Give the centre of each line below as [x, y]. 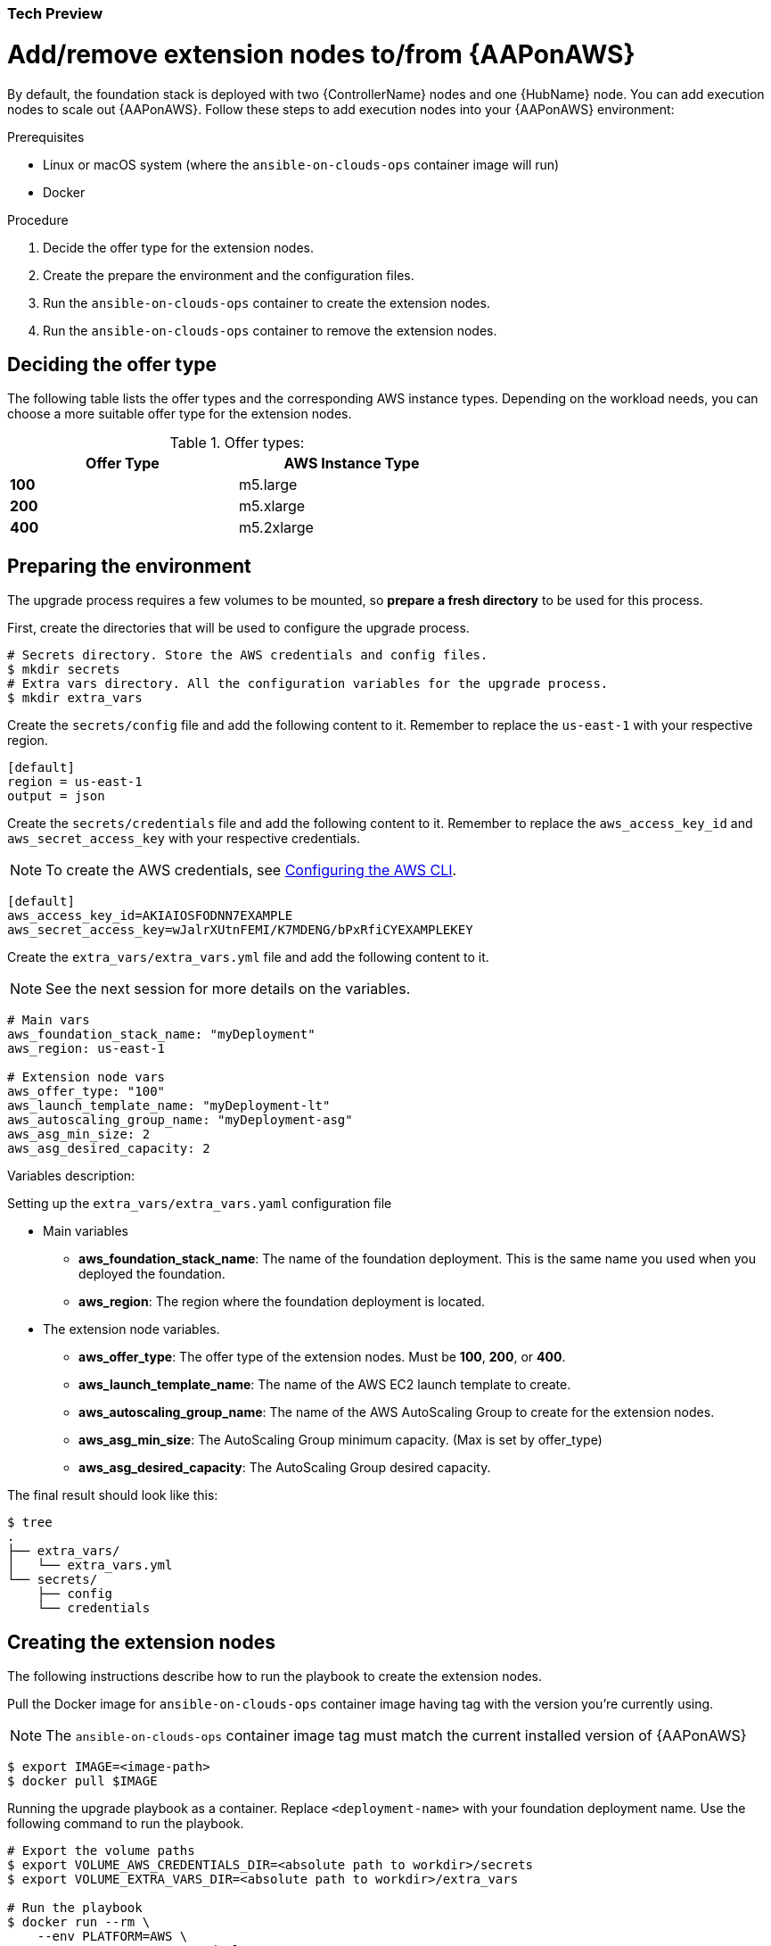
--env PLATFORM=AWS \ [112, 1937]
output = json [56, 796]
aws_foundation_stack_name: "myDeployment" [161, 1035]
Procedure [38, 219]
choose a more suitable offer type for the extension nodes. [180, 414]
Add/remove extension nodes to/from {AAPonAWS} [321, 54]
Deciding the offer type [112, 364]
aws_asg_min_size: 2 [79, 1134]
